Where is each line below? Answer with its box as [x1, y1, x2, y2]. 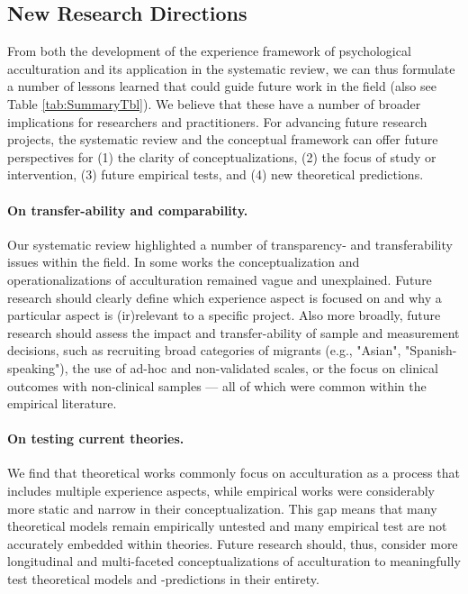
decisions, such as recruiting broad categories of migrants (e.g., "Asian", [7, 341, 401, 360]
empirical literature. [7, 394, 117, 413]
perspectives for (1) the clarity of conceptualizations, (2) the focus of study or [7, 147, 436, 166]
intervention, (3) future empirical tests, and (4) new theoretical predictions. [7, 165, 424, 184]
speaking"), [7, 358, 68, 377]
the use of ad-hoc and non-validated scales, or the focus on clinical [72, 358, 438, 377]
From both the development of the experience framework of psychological [7, 41, 411, 60]
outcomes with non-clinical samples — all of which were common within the [7, 376, 427, 395]
